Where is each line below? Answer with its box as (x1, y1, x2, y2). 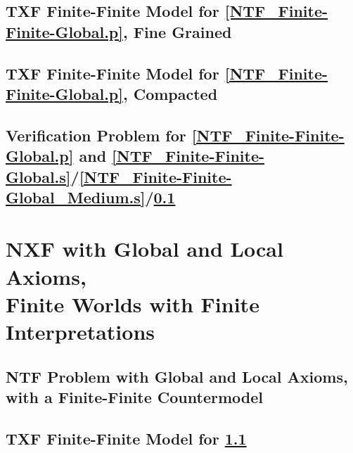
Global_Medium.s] (6, 186, 146, 208)
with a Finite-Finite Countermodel (6, 386, 263, 408)
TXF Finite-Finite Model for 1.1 (6, 427, 247, 449)
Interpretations (6, 317, 155, 346)
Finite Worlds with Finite (6, 289, 259, 318)
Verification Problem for (6, 124, 186, 146)
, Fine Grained (122, 20, 232, 42)
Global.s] (6, 165, 71, 187)
